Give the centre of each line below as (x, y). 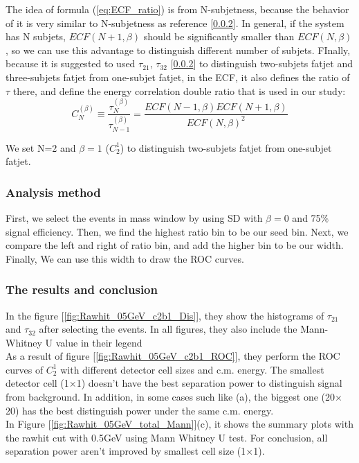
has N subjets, (36, 36)
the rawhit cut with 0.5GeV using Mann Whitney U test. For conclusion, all (167, 437)
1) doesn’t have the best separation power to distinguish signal (209, 383)
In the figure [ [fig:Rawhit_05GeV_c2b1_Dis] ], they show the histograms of (165, 315)
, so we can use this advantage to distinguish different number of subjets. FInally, (178, 50)
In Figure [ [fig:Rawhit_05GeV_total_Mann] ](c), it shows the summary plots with (179, 424)
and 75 (306, 217)
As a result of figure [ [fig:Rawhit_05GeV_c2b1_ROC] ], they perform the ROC (173, 356)
